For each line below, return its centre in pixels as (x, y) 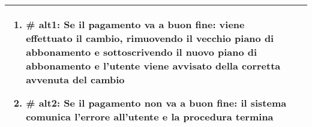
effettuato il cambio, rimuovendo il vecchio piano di (150, 38)
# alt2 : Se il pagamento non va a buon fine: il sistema (156, 103)
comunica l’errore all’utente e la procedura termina (150, 117)
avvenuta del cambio (75, 79)
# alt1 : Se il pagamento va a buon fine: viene (135, 24)
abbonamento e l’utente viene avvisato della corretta (153, 66)
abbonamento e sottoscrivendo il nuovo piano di (142, 52)
